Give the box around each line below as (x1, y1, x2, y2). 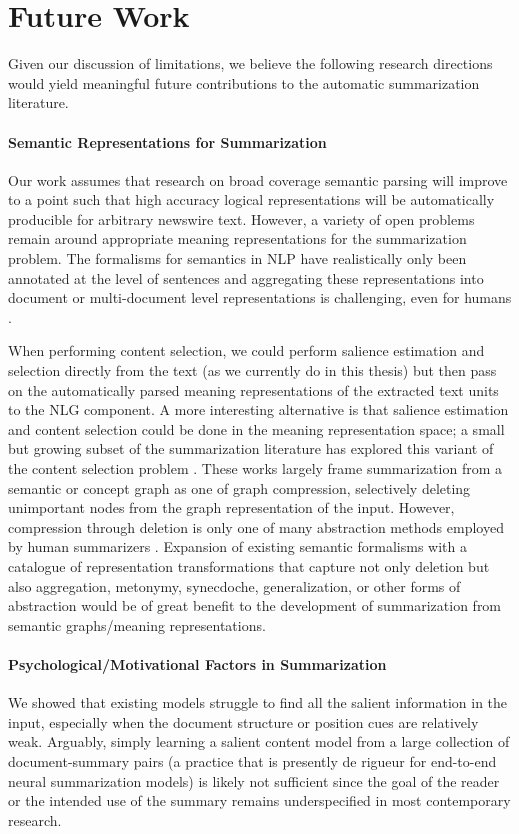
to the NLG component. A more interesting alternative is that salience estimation (8, 399, 509, 420)
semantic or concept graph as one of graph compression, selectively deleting (8, 477, 471, 498)
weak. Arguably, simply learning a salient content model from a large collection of (8, 731, 510, 752)
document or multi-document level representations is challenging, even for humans (8, 287, 512, 308)
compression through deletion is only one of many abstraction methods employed (8, 516, 504, 537)
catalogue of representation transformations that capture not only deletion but (8, 555, 490, 576)
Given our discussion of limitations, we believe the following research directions (8, 53, 493, 74)
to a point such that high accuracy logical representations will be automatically (8, 189, 495, 210)
